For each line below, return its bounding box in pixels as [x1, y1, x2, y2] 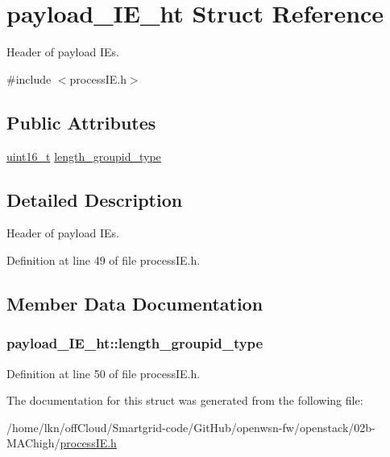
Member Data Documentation [6, 290, 263, 315]
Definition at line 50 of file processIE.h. [6, 364, 201, 381]
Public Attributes [6, 109, 156, 134]
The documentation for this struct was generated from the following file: [6, 392, 363, 409]
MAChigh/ [6, 434, 60, 451]
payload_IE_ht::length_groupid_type [6, 333, 263, 353]
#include [6, 70, 52, 87]
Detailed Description [6, 187, 183, 212]
